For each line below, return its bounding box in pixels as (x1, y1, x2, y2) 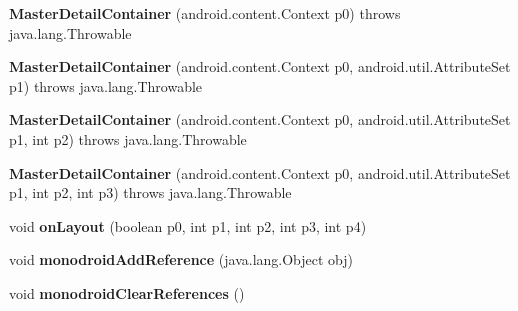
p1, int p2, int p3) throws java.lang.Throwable (9, 182, 292, 203)
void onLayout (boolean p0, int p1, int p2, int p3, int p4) (9, 215, 367, 236)
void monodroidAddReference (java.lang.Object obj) (9, 249, 354, 270)
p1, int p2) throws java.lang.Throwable (9, 128, 247, 149)
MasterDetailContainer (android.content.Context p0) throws (9, 3, 401, 23)
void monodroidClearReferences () (9, 282, 245, 303)
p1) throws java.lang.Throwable (9, 75, 203, 96)
